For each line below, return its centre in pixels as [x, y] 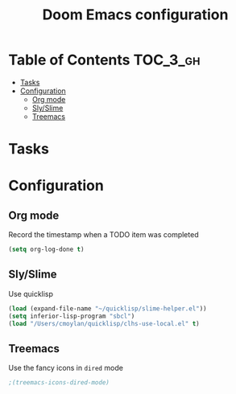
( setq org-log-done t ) [46, 250]
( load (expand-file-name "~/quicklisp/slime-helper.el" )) [108, 308]
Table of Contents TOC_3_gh [104, 60]
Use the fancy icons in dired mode [66, 368]
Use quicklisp [31, 293]
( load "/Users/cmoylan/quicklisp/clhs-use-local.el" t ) [104, 323]
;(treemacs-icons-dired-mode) [59, 383]
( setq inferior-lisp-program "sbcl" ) [72, 316]
